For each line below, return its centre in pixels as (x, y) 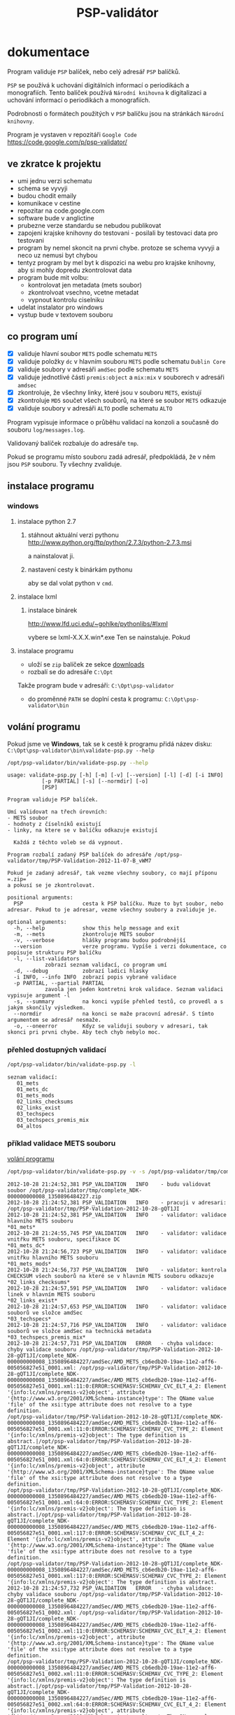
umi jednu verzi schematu (55, 180)
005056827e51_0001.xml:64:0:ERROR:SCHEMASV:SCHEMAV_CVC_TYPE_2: (103, 1502)
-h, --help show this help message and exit (97, 928)
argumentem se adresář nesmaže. (54, 1020)
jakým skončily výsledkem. (47, 1008)
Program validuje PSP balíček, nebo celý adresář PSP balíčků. (94, 71)
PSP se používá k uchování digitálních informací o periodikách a (98, 85)
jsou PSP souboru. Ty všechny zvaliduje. (65, 464)
